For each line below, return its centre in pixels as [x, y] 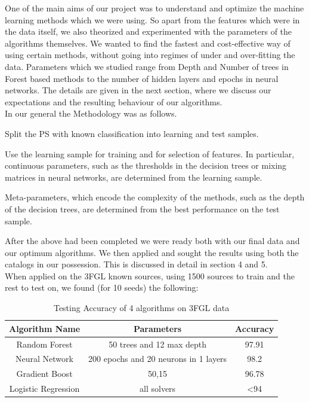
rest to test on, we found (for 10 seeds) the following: [102, 287]
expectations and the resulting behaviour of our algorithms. [114, 101]
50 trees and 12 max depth [157, 344]
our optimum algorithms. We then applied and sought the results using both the [152, 252]
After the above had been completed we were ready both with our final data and [152, 241]
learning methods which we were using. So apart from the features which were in [152, 19]
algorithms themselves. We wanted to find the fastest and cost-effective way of [148, 43]
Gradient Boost [44, 374]
